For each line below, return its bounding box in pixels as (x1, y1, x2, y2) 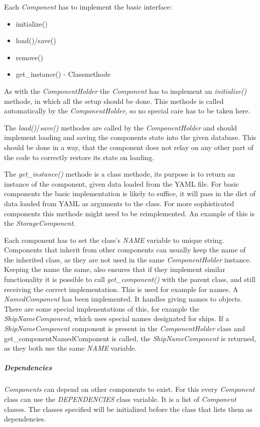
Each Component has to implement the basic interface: (4, 2, 172, 12)
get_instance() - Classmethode (16, 69, 111, 79)
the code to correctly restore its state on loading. (4, 152, 155, 162)
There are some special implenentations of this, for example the (4, 303, 199, 314)
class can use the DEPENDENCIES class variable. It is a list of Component (4, 393, 236, 404)
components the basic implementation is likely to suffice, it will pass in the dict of (4, 188, 255, 199)
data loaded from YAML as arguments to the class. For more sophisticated (4, 198, 234, 208)
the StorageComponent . (4, 218, 75, 228)
